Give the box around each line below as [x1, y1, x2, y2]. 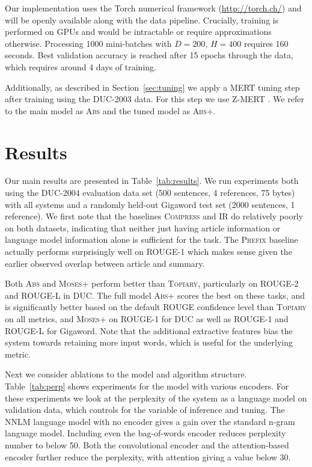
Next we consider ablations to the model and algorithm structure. [5, 368, 247, 380]
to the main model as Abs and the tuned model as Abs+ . [5, 104, 216, 117]
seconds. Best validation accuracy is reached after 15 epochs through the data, [5, 49, 293, 61]
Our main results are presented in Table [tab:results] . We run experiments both [5, 174, 299, 187]
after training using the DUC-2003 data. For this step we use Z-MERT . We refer [5, 93, 304, 105]
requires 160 [243, 37, 289, 49]
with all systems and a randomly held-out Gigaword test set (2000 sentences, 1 [5, 198, 295, 210]
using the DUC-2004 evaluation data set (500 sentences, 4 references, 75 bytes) [5, 186, 295, 199]
